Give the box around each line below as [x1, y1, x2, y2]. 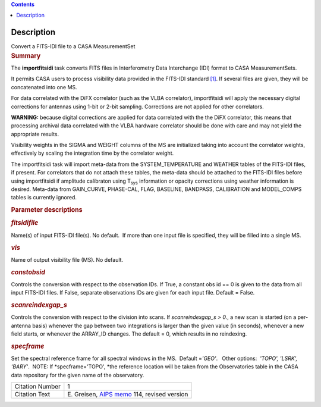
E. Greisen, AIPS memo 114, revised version [67, 390, 188, 399]
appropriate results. [11, 130, 59, 137]
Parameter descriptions [11, 206, 83, 214]
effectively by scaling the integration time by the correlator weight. [11, 149, 174, 157]
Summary [11, 51, 41, 60]
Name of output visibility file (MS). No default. [11, 256, 124, 263]
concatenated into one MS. [11, 83, 77, 90]
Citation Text [14, 390, 51, 399]
